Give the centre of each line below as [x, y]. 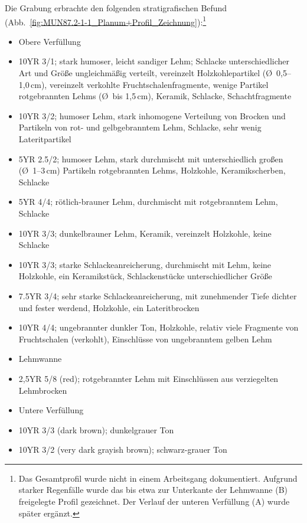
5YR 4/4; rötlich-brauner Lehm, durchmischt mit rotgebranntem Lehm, [148, 202]
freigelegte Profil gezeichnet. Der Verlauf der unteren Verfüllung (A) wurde [154, 501]
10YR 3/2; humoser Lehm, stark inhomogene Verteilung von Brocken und [152, 115]
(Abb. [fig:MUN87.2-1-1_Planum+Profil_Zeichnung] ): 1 [106, 21]
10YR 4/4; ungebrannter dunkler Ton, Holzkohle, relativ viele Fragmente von [159, 327]
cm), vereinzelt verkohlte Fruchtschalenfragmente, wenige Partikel [150, 84]
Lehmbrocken [43, 390]
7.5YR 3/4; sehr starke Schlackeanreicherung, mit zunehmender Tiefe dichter [158, 295]
